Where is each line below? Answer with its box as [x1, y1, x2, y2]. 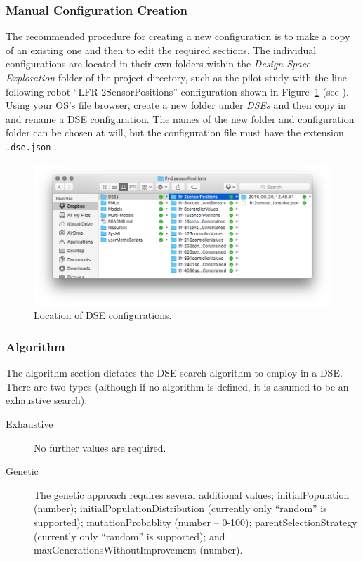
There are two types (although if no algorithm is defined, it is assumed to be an [6, 379, 349, 393]
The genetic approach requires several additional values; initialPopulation [34, 487, 350, 502]
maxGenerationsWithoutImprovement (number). [34, 542, 243, 557]
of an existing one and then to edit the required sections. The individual [6, 42, 317, 57]
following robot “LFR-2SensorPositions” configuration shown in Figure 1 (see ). [6, 84, 349, 98]
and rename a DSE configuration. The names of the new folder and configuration [6, 111, 355, 126]
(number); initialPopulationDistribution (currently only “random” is [34, 501, 327, 516]
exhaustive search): [6, 393, 88, 407]
